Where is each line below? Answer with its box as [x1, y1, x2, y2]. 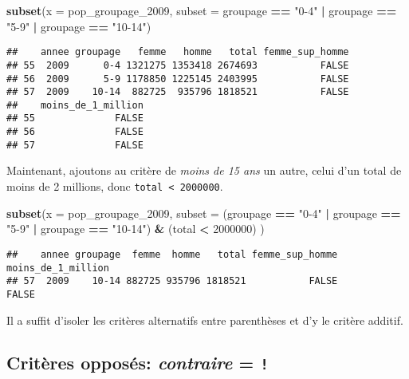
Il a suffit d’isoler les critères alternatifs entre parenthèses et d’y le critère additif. [6, 311, 403, 328]
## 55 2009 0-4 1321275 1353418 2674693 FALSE [6, 59, 349, 71]
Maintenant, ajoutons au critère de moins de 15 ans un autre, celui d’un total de [6, 162, 402, 179]
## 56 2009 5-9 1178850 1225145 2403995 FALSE [6, 73, 349, 85]
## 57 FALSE [6, 139, 144, 151]
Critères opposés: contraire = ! [6, 350, 269, 375]
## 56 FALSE [6, 126, 144, 138]
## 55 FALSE [6, 113, 144, 124]
